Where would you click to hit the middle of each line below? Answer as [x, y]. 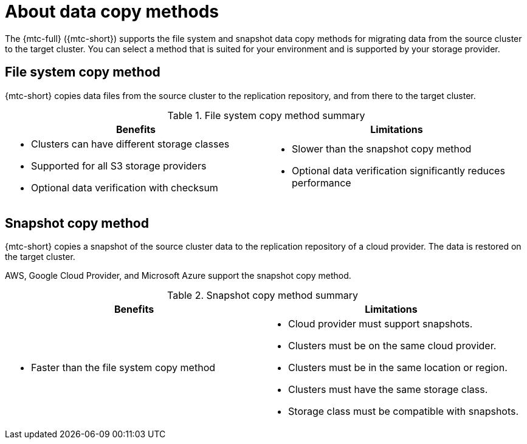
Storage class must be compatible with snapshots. [404, 412]
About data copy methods [112, 12]
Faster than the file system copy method [123, 368]
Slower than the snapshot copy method [382, 149]
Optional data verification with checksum [125, 187]
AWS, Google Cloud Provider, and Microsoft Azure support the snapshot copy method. [178, 276]
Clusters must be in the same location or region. [398, 368]
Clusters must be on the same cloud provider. [392, 346]
